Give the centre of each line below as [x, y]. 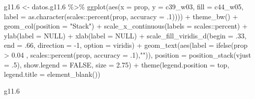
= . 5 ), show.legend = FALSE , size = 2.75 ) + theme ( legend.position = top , [117, 64]
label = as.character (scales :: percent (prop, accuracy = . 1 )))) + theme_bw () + [121, 16]
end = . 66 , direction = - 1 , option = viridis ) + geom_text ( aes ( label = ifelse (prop [126, 45]
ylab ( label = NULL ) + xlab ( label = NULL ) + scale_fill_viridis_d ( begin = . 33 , [125, 35]
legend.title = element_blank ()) [52, 74]
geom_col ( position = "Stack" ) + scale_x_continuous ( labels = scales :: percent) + [126, 26]
